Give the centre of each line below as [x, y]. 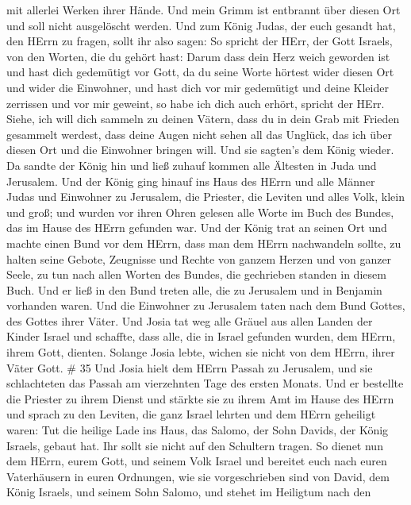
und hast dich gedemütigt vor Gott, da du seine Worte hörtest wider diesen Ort [200, 72]
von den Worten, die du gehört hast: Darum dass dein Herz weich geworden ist [198, 56]
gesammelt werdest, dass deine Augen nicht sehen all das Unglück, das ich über [199, 134]
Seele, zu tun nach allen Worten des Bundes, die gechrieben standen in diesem [196, 274]
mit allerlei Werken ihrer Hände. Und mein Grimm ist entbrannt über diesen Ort [204, 10]
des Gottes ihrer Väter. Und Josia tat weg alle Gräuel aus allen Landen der [190, 320]
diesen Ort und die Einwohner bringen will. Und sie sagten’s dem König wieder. [200, 150]
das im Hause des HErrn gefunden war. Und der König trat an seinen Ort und [197, 227]
